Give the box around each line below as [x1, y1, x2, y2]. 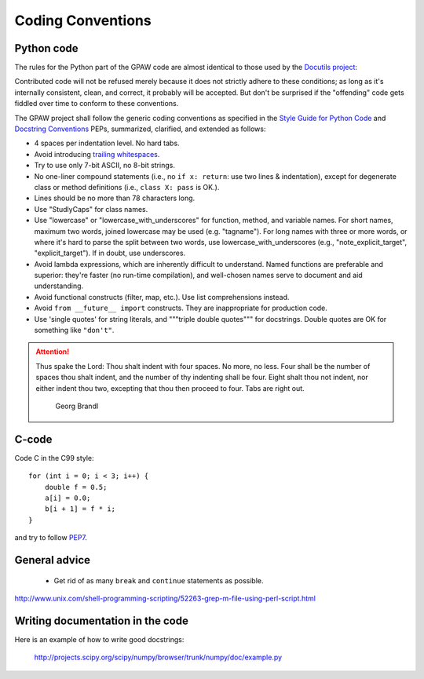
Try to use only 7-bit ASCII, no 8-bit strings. [34, 161, 176, 170]
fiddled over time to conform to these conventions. [14, 99, 179, 108]
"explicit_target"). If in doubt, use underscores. [34, 248, 186, 258]
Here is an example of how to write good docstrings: [14, 634, 185, 644]
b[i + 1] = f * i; [44, 505, 116, 513]
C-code [14, 433, 53, 446]
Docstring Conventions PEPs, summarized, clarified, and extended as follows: [14, 124, 266, 133]
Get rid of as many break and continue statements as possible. [53, 575, 264, 585]
